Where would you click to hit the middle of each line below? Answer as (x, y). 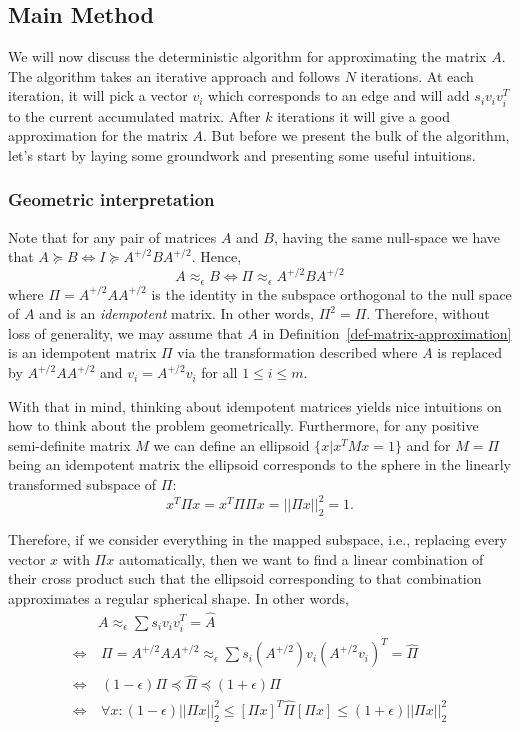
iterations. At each (417, 75)
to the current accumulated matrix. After (134, 115)
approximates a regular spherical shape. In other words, (178, 597)
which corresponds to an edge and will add (339, 95)
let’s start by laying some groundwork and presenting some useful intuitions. (242, 154)
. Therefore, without (428, 313)
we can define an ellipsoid (231, 444)
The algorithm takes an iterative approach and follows (174, 75)
